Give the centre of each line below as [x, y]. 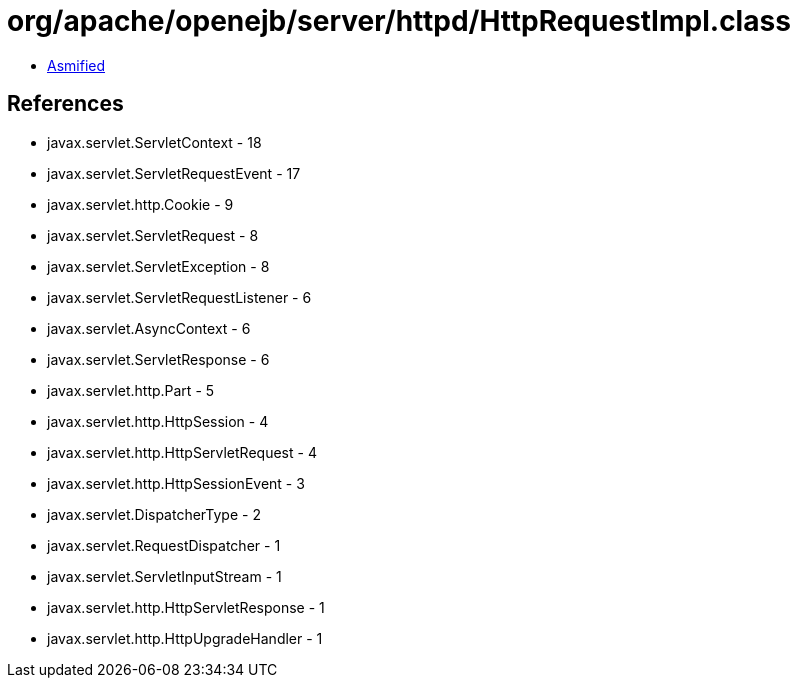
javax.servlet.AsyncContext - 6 [149, 328]
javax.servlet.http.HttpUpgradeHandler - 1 [185, 638]
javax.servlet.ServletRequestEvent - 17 [174, 173]
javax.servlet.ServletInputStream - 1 [164, 576]
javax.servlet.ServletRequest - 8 [153, 235]
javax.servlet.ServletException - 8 [158, 266]
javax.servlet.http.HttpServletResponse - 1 [186, 607]
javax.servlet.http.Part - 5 [131, 390]
